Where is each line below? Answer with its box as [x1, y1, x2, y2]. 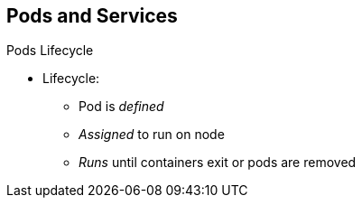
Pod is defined [79, 98, 164, 115]
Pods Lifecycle [6, 42, 94, 59]
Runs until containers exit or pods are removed [79, 154, 357, 171]
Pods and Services [6, 5, 178, 27]
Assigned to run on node [79, 126, 225, 143]
